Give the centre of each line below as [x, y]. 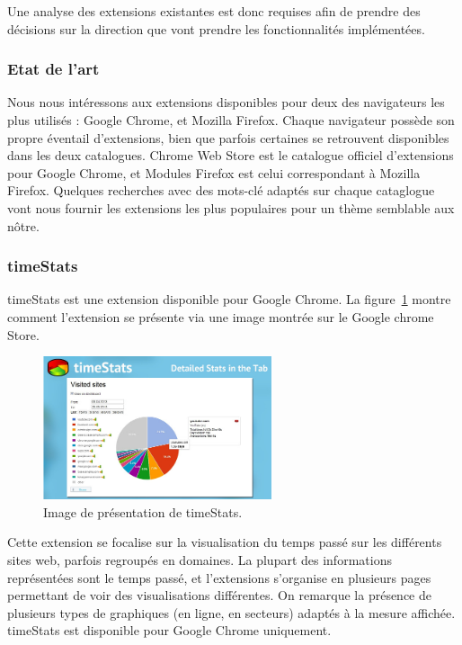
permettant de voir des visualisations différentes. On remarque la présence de [219, 595]
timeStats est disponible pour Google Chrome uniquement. [169, 630]
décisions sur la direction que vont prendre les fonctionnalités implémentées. [216, 28]
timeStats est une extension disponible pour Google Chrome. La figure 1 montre [229, 299]
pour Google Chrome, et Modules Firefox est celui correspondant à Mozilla [214, 172]
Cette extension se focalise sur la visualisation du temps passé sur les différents [225, 542]
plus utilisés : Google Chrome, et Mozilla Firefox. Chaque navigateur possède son [231, 120]
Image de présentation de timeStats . [143, 511]
